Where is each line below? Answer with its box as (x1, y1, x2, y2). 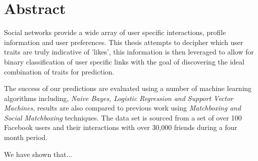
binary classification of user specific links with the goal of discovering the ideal (4, 56, 244, 66)
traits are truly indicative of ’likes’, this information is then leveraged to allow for (4, 46, 254, 57)
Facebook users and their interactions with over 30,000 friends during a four (4, 122, 237, 132)
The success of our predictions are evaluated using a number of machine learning (4, 83, 252, 93)
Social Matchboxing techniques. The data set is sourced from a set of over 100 (4, 112, 242, 122)
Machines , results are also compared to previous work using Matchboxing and (4, 102, 241, 113)
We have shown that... (4, 148, 73, 159)
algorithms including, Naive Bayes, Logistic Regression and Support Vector (4, 92, 233, 103)
